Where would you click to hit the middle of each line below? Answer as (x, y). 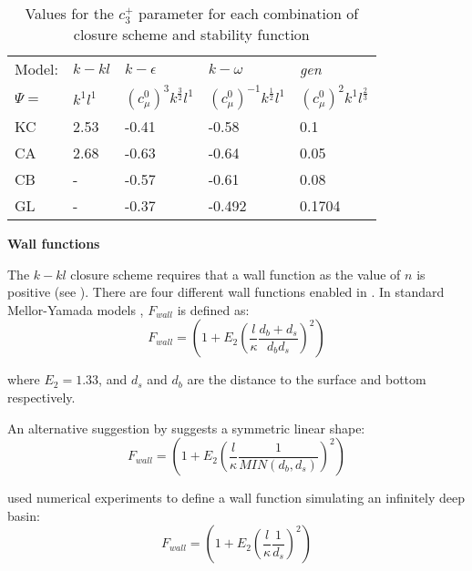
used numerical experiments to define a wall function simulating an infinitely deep (236, 498)
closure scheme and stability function (191, 35)
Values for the (69, 13)
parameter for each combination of (249, 13)
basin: (24, 515)
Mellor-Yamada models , (76, 309)
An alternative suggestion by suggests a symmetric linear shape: (186, 428)
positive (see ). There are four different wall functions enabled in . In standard (226, 292)
